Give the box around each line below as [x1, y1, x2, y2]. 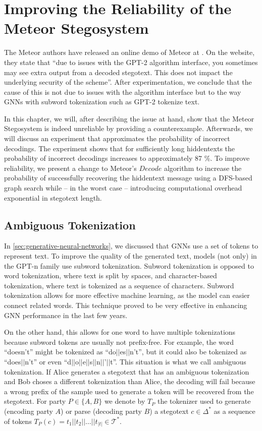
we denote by [104, 396, 145, 406]
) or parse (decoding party [61, 405, 142, 416]
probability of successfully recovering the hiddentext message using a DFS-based [4, 172, 252, 183]
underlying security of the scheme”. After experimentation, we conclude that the [4, 77, 252, 87]
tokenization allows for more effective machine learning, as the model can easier [4, 290, 250, 300]
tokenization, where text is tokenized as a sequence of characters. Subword [4, 280, 234, 290]
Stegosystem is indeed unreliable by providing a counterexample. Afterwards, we [4, 123, 253, 134]
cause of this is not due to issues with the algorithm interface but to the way [4, 86, 241, 97]
